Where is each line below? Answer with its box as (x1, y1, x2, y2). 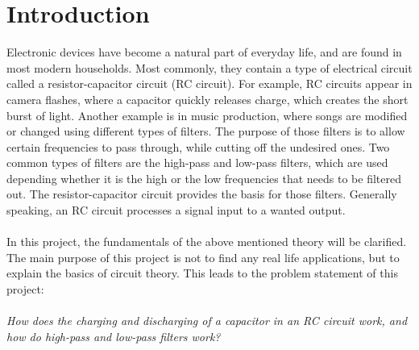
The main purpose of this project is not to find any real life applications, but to (6, 248, 400, 265)
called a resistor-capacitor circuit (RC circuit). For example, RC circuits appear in (6, 75, 413, 92)
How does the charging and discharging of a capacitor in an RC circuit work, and (6, 312, 408, 329)
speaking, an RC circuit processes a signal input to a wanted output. (6, 202, 346, 219)
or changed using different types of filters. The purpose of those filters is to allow (6, 123, 405, 140)
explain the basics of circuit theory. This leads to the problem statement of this (6, 265, 398, 281)
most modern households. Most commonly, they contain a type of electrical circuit (6, 59, 413, 76)
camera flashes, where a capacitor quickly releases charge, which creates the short (6, 90, 409, 107)
